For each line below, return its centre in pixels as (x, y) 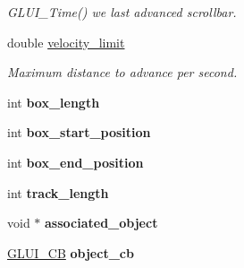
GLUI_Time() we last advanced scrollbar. (122, 12)
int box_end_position (76, 162)
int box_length (54, 102)
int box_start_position (79, 132)
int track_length (58, 192)
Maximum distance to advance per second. (122, 72)
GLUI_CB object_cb (71, 252)
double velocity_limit (66, 42)
